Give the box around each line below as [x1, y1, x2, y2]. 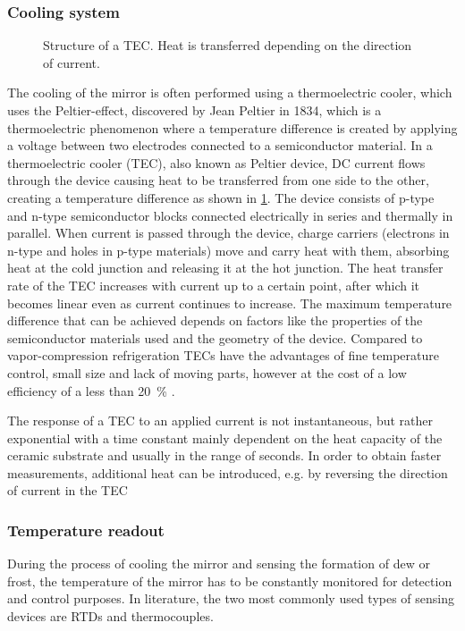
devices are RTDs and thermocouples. [7, 607, 214, 626]
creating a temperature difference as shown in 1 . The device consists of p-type [7, 188, 435, 206]
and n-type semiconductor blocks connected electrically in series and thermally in [7, 206, 453, 224]
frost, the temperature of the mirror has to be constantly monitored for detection [7, 571, 452, 590]
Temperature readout [7, 518, 165, 541]
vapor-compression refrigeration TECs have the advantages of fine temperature [7, 346, 439, 365]
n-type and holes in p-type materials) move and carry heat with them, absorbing [7, 240, 450, 259]
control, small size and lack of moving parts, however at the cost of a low [7, 363, 407, 382]
